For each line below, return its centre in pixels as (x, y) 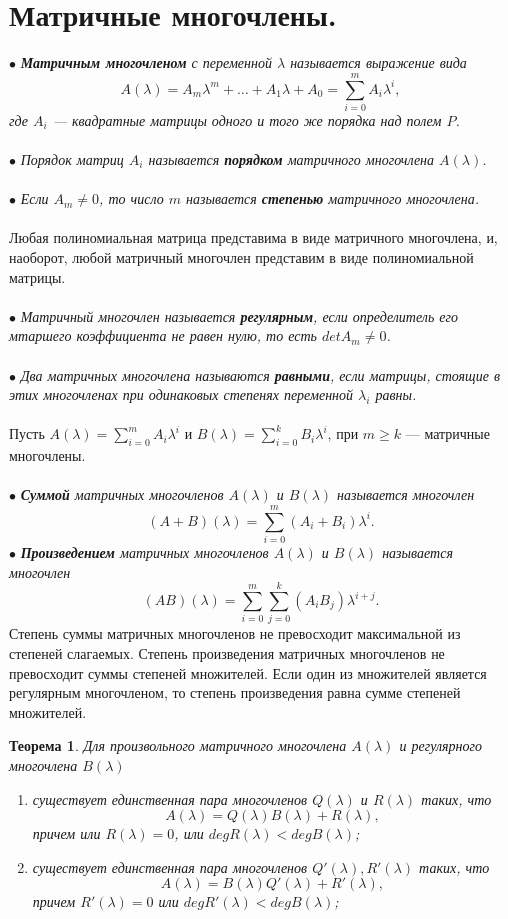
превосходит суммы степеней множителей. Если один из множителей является (248, 672)
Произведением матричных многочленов (144, 552)
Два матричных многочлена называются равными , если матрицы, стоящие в (260, 374)
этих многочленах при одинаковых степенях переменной (181, 394)
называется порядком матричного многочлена (291, 159)
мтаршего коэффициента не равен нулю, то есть (163, 335)
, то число (131, 198)
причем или (66, 833)
